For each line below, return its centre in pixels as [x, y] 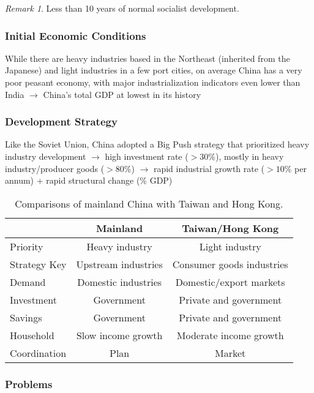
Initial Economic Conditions [76, 35]
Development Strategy [61, 122]
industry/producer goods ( [55, 168]
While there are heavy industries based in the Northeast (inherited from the [148, 58]
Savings [26, 317]
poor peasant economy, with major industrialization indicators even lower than [153, 82]
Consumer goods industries [230, 264]
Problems [29, 384]
